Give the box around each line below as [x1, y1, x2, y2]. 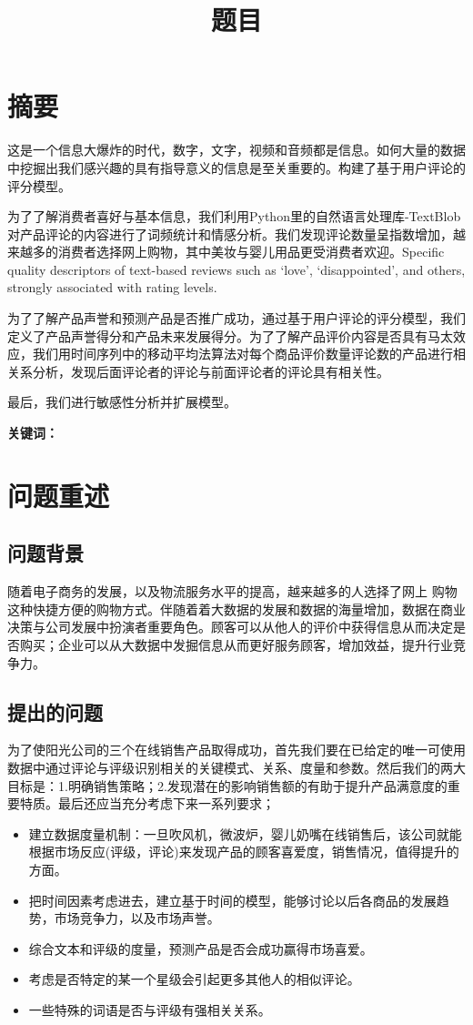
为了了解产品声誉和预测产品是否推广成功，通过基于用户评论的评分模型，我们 [7, 309, 466, 328]
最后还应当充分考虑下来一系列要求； [57, 794, 275, 813]
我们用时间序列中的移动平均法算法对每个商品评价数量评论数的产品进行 [32, 344, 453, 363]
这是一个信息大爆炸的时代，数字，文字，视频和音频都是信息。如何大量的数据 [7, 140, 466, 159]
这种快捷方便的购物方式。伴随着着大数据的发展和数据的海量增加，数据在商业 [7, 599, 466, 618]
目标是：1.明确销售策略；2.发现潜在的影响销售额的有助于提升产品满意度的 [7, 776, 448, 795]
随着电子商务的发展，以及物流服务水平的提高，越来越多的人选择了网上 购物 [7, 582, 458, 601]
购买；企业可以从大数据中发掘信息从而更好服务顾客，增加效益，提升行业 [19, 634, 453, 654]
